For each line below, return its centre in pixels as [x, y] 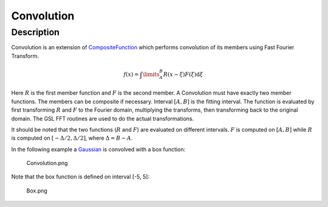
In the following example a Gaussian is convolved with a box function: [98, 149]
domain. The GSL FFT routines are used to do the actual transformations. [103, 118]
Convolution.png [47, 163]
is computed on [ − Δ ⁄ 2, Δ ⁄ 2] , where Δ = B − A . [72, 138]
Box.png [37, 191]
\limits [151, 74]
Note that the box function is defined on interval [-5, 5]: [80, 177]
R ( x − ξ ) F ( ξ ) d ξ [183, 74]
